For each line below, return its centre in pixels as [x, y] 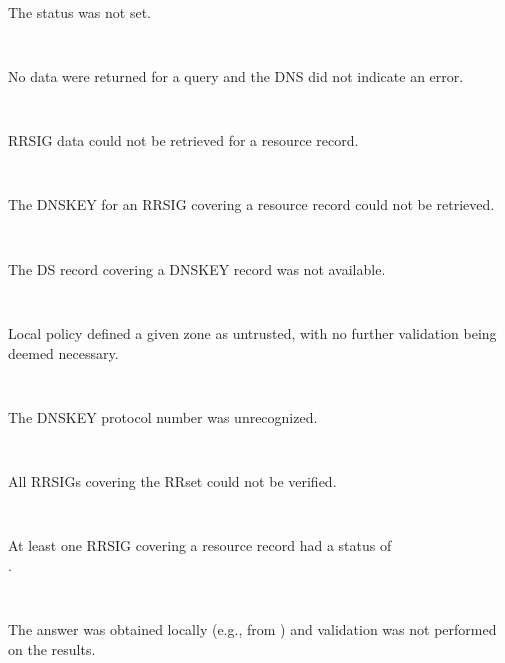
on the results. [52, 648]
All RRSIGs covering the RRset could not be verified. [172, 481]
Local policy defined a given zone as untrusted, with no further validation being [252, 332]
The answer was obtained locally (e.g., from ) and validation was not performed [252, 629]
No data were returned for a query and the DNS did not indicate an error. [236, 75]
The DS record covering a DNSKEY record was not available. [197, 268]
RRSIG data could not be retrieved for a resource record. [183, 140]
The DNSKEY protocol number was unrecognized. [163, 416]
